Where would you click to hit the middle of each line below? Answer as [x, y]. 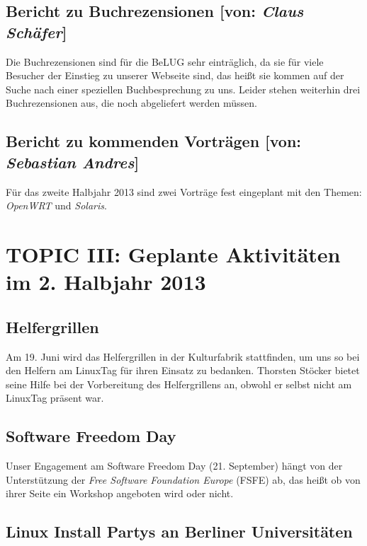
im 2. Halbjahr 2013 [106, 282]
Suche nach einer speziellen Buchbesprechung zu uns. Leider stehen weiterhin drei [183, 89]
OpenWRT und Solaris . [56, 205]
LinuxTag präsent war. [55, 398]
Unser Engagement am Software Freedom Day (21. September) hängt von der [174, 466]
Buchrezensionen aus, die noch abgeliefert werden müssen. [131, 103]
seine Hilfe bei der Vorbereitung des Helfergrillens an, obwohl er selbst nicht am [179, 384]
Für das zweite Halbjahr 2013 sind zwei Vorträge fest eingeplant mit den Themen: [184, 191]
